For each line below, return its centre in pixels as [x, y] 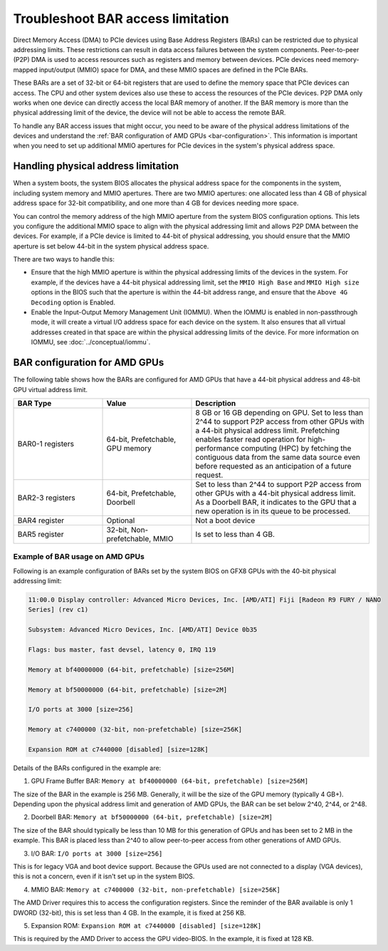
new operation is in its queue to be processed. [273, 511]
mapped [26, 70]
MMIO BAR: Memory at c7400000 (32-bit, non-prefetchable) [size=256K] [156, 889]
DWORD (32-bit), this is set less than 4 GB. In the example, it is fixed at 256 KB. [130, 913]
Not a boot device [225, 520]
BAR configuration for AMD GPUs [89, 363]
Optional [121, 520]
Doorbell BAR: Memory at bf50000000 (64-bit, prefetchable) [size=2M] [152, 817]
